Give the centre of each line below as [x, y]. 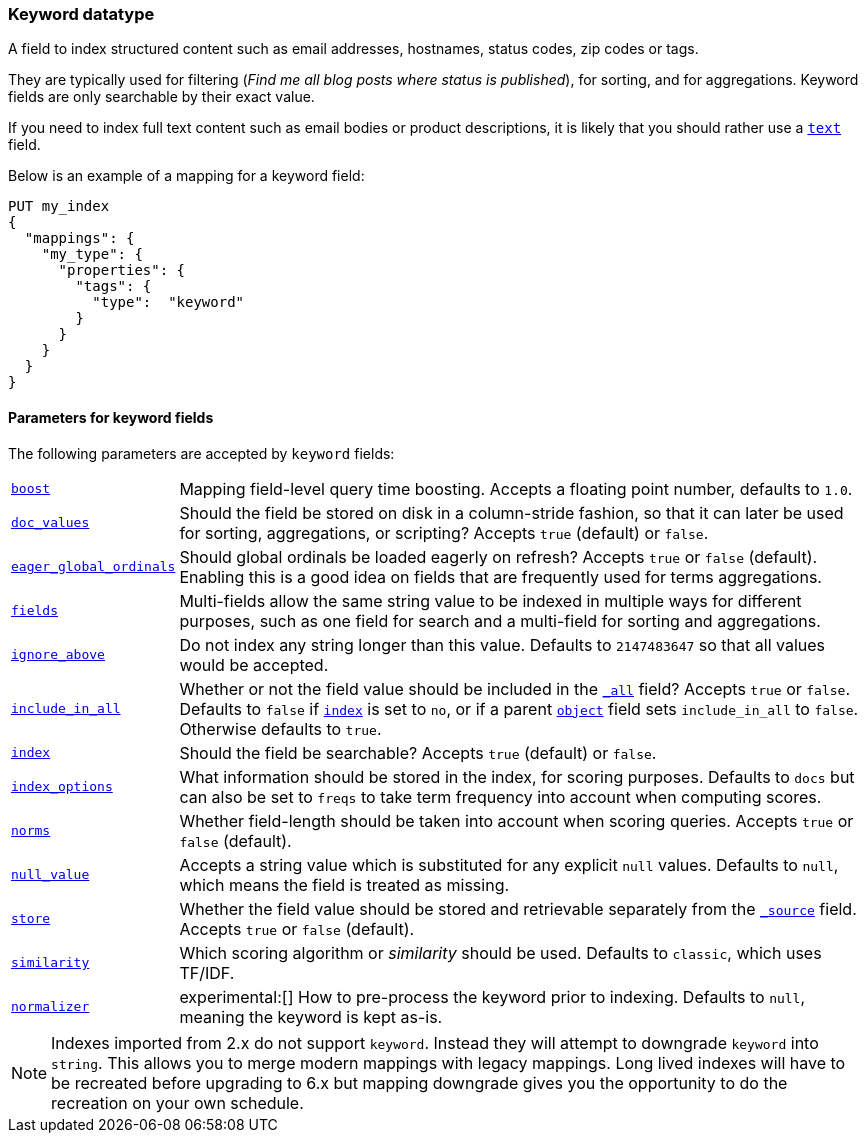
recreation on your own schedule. [177, 1102]
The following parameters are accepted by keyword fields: [201, 453]
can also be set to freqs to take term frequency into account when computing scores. [500, 796]
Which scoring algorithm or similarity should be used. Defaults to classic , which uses [500, 952]
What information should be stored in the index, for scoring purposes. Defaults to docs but [517, 776]
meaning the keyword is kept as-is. [311, 1016]
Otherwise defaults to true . [280, 728]
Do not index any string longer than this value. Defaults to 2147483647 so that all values [502, 644]
